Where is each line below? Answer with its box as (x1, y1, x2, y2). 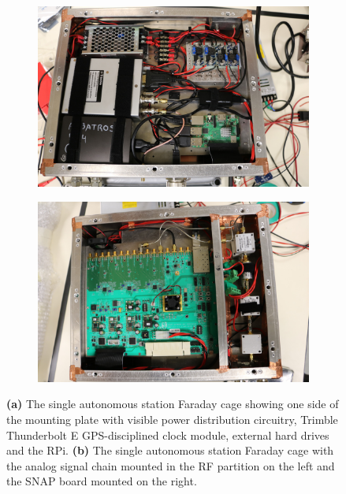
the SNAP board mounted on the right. (6, 473, 197, 489)
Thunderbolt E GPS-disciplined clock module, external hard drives (6, 426, 329, 443)
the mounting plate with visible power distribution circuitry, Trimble (6, 411, 338, 427)
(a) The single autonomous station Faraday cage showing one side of (6, 396, 339, 412)
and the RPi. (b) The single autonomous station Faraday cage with (6, 442, 334, 459)
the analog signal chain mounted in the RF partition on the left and (6, 457, 335, 474)
